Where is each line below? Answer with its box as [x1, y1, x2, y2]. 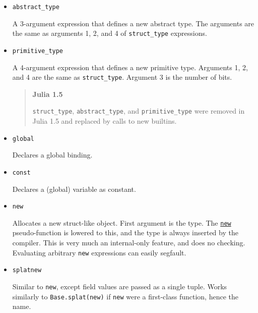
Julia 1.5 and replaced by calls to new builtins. [32, 116, 177, 126]
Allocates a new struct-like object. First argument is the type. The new [12, 217, 231, 228]
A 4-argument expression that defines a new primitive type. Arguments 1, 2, [12, 62, 248, 72]
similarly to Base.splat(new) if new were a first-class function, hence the [12, 291, 238, 301]
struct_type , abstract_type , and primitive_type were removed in [32, 106, 245, 116]
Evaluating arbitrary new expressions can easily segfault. [12, 247, 186, 257]
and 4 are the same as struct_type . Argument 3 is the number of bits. [12, 72, 232, 82]
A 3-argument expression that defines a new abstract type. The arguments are [12, 18, 254, 28]
